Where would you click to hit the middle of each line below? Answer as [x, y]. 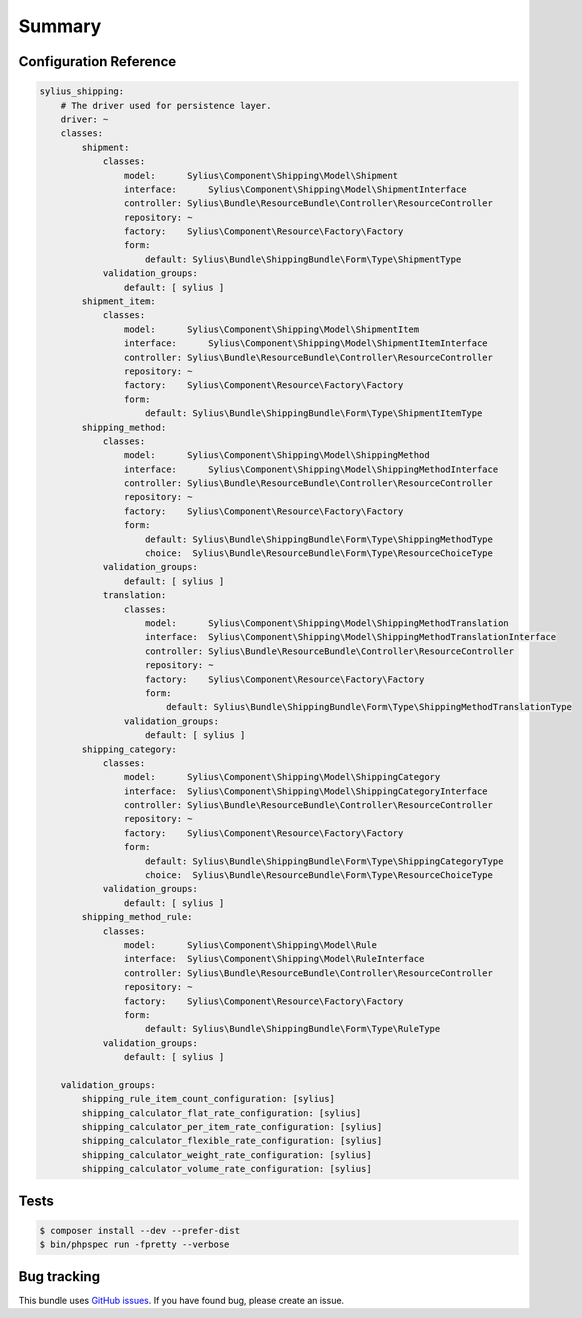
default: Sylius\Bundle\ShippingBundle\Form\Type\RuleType [293, 1029]
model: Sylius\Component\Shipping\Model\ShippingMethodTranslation [327, 623]
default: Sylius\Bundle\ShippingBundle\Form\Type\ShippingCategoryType [324, 861]
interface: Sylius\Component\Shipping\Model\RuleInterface [274, 959]
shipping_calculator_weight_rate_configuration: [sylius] [226, 1154]
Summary [60, 26]
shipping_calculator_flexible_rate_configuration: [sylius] [232, 1141]
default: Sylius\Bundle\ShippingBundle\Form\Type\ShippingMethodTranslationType [368, 707]
